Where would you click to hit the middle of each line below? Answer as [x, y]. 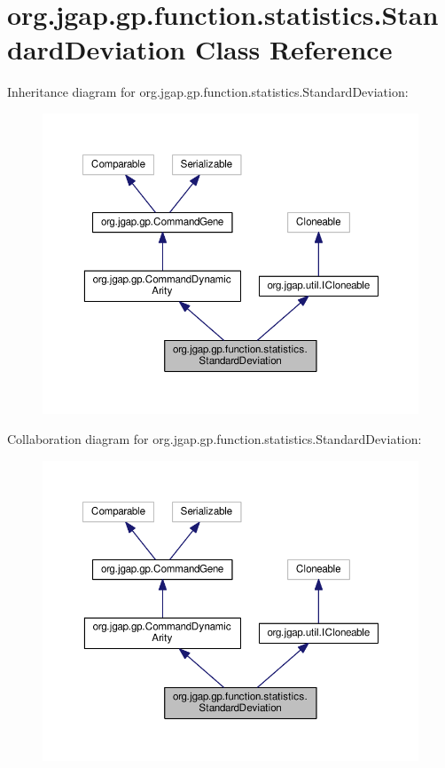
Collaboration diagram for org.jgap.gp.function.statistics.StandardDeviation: [215, 438]
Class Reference [293, 49]
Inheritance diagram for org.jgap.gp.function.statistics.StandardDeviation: [208, 92]
